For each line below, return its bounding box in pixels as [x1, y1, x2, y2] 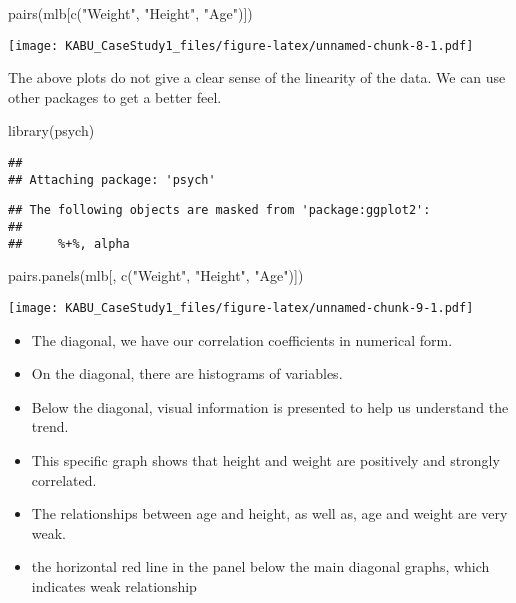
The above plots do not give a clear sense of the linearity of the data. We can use [8, 67, 506, 88]
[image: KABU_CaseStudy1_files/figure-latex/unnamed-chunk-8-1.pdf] [8, 38, 474, 53]
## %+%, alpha [8, 236, 130, 251]
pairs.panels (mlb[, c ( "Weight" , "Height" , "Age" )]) [8, 265, 304, 286]
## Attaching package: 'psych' [8, 172, 216, 187]
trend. [31, 416, 69, 437]
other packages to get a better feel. [8, 86, 222, 107]
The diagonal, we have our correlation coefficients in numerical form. [31, 329, 453, 350]
